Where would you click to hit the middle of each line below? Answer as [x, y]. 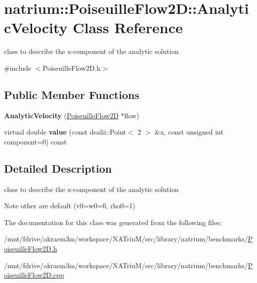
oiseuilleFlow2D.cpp [34, 275]
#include [18, 68]
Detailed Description [58, 168]
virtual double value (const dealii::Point [65, 132]
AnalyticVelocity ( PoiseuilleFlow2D [61, 115]
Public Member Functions [72, 94]
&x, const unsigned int [189, 132]
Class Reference [128, 27]
